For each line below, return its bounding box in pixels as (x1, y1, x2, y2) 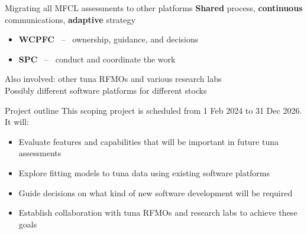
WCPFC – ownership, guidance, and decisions (18, 33, 199, 45)
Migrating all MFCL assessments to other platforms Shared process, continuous (5, 2, 303, 14)
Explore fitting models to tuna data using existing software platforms (18, 166, 270, 179)
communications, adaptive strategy (5, 13, 135, 25)
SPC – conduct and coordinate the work (18, 52, 176, 65)
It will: (5, 116, 29, 128)
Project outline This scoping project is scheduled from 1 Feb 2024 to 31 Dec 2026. (5, 104, 302, 116)
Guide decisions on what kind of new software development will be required (18, 186, 293, 199)
